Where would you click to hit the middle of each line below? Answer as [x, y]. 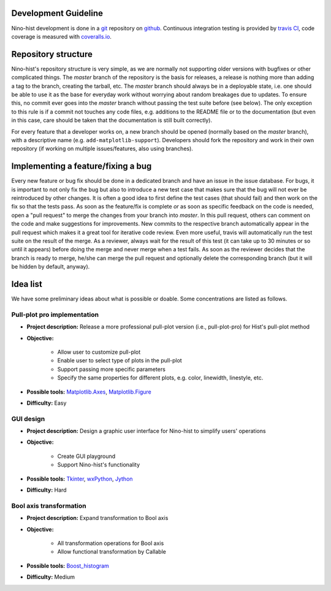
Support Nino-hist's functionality [99, 465]
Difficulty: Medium [51, 577]
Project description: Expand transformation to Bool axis [97, 518]
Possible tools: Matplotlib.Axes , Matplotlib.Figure [89, 392]
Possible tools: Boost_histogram [68, 566]
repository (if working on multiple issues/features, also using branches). [102, 149]
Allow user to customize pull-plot [99, 352]
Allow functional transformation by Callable [112, 552]
